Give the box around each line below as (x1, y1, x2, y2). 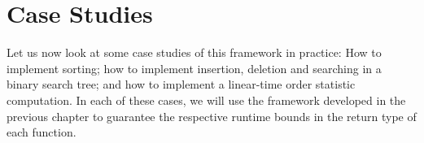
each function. (7, 123, 76, 141)
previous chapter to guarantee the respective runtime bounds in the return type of (7, 107, 417, 124)
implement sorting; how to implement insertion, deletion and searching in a (7, 59, 382, 76)
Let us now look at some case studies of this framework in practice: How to (7, 44, 382, 61)
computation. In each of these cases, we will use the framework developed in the (7, 91, 406, 108)
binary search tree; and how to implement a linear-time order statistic (7, 76, 356, 93)
